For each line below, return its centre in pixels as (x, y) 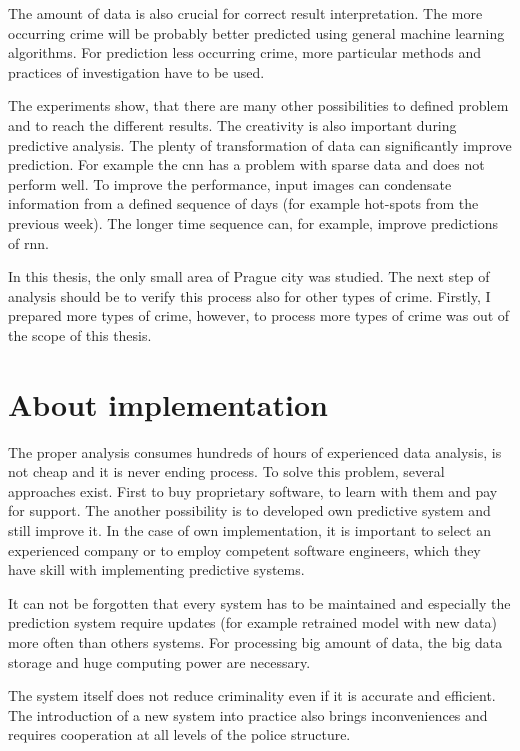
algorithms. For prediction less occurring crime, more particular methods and (244, 52)
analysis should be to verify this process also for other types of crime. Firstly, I (249, 295)
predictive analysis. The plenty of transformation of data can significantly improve (260, 144)
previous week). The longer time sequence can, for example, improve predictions (253, 222)
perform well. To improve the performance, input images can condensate (230, 183)
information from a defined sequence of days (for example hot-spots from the (243, 203)
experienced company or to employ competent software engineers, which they (244, 549)
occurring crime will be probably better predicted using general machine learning (256, 32)
